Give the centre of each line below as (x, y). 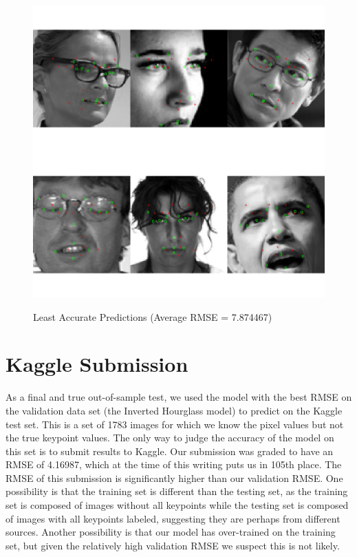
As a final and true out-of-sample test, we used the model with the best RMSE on (179, 397)
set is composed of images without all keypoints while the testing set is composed (177, 505)
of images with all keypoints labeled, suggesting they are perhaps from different (173, 518)
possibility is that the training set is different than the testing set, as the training (177, 491)
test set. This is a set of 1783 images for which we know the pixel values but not (175, 424)
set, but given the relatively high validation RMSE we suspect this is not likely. (173, 545)
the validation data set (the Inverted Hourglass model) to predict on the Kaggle (174, 410)
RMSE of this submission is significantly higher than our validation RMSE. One (174, 477)
